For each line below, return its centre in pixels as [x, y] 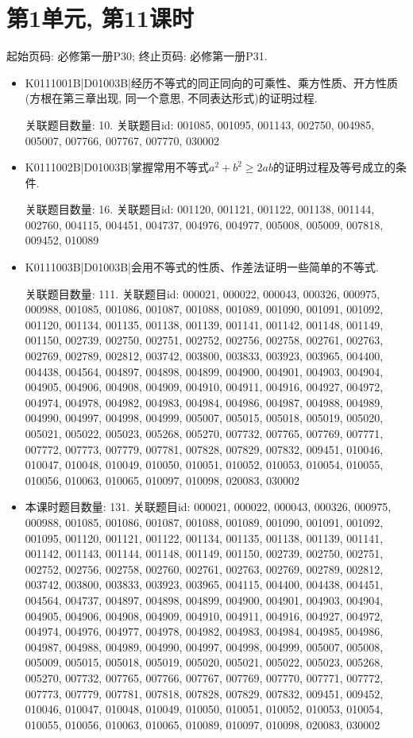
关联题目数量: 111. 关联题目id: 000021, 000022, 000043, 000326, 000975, [203, 293]
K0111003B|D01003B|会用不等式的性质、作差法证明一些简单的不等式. [202, 267]
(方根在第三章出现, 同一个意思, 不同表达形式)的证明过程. [171, 98]
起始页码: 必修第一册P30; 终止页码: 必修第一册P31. [137, 56]
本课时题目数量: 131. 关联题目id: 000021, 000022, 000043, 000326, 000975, [208, 507]
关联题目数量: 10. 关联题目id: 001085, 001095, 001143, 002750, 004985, [200, 124]
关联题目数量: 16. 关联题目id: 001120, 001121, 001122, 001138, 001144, [200, 209]
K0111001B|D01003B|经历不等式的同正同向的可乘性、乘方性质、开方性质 [211, 82]
